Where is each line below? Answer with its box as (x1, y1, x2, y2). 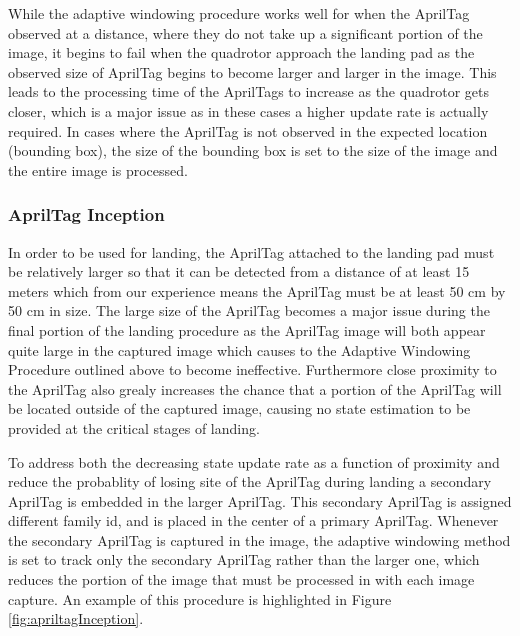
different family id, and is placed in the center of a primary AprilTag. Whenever (8, 510, 499, 531)
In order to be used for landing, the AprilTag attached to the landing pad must (8, 241, 495, 262)
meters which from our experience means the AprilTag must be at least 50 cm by (8, 280, 506, 301)
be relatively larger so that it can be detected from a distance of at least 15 (8, 261, 470, 282)
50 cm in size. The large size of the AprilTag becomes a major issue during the (8, 300, 490, 321)
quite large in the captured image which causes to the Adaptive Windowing (8, 339, 471, 360)
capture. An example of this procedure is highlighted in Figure (8, 588, 392, 609)
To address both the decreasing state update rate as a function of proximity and (8, 451, 500, 472)
